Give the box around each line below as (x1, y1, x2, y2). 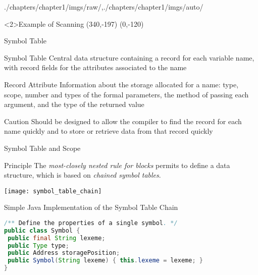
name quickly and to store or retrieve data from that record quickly (4, 126, 213, 136)
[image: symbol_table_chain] (4, 187, 102, 195)
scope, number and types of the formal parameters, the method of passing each (4, 89, 249, 99)
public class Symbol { (4, 227, 80, 234)
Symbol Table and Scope (4, 142, 81, 153)
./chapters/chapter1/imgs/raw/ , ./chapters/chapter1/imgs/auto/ (4, 2, 203, 12)
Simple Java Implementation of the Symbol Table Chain (4, 202, 178, 212)
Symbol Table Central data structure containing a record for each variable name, (4, 52, 254, 63)
